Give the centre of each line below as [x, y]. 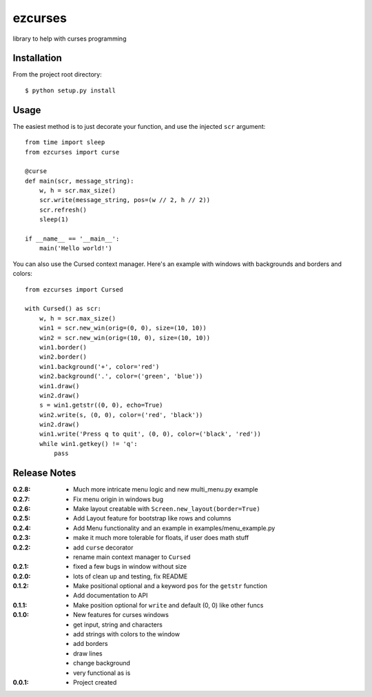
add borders [91, 644]
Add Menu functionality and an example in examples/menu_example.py [174, 528]
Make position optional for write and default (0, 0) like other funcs [168, 605]
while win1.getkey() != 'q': [88, 444]
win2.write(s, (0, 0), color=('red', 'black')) [121, 415]
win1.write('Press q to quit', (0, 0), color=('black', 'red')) [150, 434]
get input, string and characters [118, 625]
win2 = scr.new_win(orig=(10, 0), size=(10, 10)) [124, 337]
